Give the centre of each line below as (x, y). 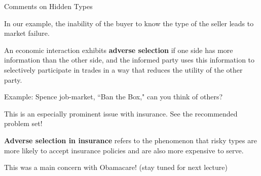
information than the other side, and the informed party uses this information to (129, 60)
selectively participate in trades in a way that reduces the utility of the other (123, 69)
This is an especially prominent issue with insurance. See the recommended (121, 113)
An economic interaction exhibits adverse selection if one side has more (119, 50)
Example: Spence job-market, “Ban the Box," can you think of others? (114, 97)
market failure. (27, 33)
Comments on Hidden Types (48, 6)
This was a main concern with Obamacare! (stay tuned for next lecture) (116, 167)
